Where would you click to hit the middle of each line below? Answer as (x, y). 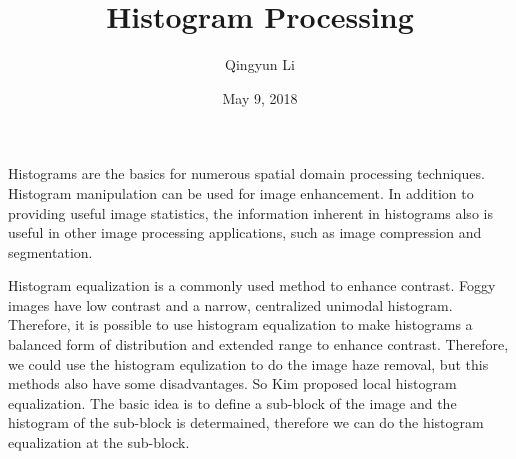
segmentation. (50, 251)
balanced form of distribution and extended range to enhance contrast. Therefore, (258, 344)
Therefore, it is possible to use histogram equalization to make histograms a (240, 324)
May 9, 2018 (260, 97)
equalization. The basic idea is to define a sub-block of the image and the (232, 402)
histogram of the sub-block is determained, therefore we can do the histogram (246, 422)
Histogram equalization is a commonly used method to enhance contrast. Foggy (252, 285)
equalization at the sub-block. (99, 442)
